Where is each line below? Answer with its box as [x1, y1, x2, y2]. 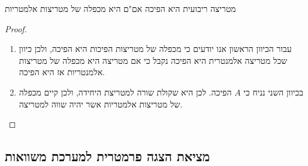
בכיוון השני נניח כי [243, 85, 304, 98]
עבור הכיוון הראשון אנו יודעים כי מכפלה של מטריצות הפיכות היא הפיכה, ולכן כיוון [19, 42, 292, 55]
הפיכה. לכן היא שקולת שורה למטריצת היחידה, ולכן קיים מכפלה [19, 85, 232, 98]
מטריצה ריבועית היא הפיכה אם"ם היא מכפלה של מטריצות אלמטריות [5, 2, 236, 14]
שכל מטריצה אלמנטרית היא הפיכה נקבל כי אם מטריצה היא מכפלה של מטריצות [19, 54, 288, 66]
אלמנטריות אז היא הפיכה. [19, 66, 105, 78]
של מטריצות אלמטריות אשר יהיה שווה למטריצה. [19, 97, 183, 110]
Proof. [5, 22, 27, 35]
